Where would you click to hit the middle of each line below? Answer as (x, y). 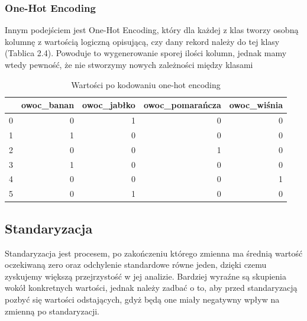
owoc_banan (48, 105)
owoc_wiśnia (256, 105)
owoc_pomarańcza (182, 105)
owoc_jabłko (109, 105)
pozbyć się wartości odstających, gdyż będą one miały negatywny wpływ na (142, 299)
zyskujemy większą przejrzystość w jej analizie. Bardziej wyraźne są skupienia (146, 276)
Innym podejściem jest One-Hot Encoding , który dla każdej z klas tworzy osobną (152, 30)
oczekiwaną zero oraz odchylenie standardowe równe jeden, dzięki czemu (136, 265)
